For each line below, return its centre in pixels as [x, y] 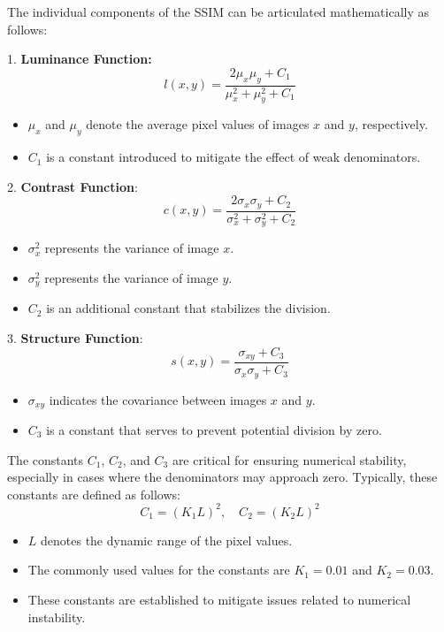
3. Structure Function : [75, 337]
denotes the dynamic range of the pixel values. [167, 540]
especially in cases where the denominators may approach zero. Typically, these [222, 477]
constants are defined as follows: [94, 494]
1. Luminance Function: [80, 59]
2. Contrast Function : [73, 186]
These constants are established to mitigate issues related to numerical [219, 600]
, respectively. [391, 124]
